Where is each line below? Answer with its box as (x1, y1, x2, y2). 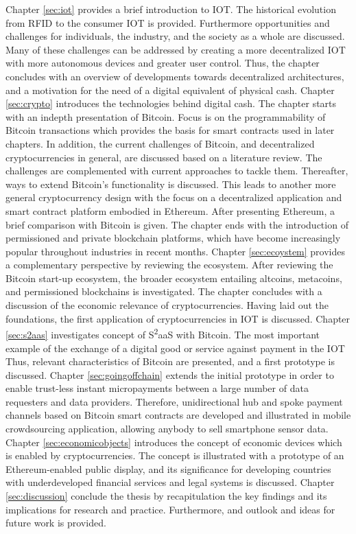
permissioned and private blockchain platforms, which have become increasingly (5, 231, 341, 245)
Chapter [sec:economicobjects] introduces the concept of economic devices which (5, 434, 342, 449)
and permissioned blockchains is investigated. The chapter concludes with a (5, 284, 322, 299)
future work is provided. (5, 515, 106, 530)
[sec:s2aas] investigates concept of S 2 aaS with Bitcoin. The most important (5, 325, 320, 341)
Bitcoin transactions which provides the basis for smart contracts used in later (5, 123, 335, 137)
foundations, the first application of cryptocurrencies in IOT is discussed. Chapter (5, 311, 351, 325)
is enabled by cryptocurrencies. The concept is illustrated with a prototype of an (5, 448, 344, 463)
